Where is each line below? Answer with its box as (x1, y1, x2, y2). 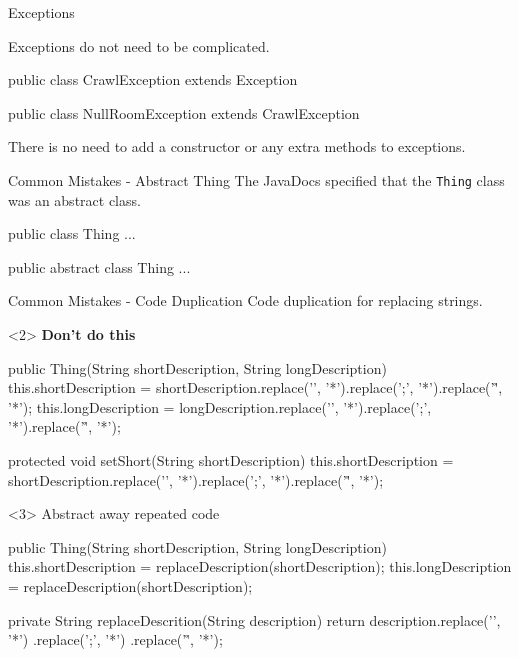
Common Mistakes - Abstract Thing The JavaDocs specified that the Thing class (8, 169, 505, 190)
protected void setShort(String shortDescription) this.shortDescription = (8, 449, 454, 470)
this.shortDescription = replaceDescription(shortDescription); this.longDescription (8, 556, 512, 577)
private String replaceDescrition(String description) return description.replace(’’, (8, 609, 501, 630)
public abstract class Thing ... (8, 256, 191, 277)
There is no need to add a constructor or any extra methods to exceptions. (8, 136, 466, 157)
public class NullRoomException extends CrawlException (8, 102, 360, 123)
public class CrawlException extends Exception (8, 69, 298, 90)
